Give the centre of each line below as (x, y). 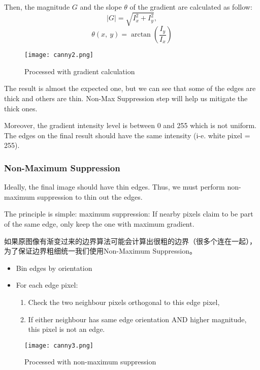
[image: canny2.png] (59, 55)
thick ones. (21, 108)
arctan (141, 35)
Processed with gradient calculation (80, 71)
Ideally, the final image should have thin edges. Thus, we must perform (115, 187)
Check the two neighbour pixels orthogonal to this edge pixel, (124, 302)
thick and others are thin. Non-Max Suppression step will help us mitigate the (126, 98)
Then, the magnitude (37, 7)
